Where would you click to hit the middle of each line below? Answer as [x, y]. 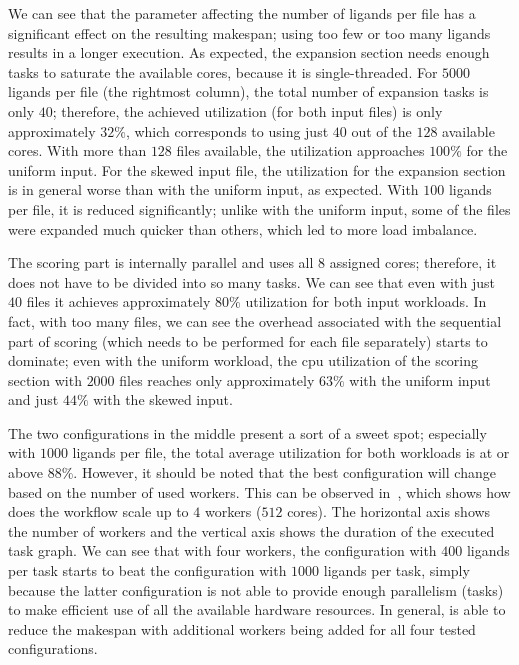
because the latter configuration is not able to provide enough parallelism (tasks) [256, 589]
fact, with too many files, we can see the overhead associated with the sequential [255, 320]
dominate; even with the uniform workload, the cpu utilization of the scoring [243, 360]
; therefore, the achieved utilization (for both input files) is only [247, 110]
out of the [381, 130]
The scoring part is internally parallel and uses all [161, 262]
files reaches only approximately [217, 379]
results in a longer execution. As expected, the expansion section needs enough [249, 52]
